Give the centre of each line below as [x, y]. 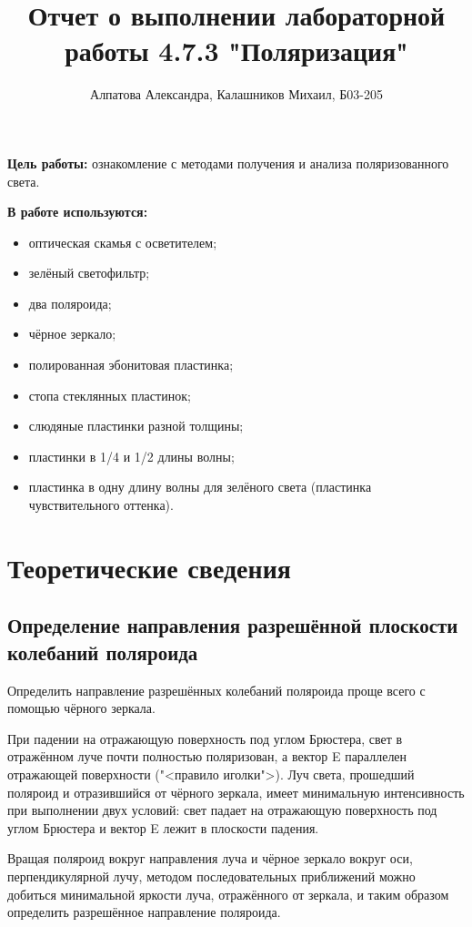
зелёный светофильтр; [89, 273]
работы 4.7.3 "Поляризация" [236, 51]
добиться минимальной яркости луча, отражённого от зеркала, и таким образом [228, 894]
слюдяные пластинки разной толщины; [136, 426]
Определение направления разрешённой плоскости [233, 625]
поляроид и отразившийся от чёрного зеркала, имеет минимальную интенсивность [236, 792]
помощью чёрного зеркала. [81, 708]
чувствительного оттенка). [101, 505]
